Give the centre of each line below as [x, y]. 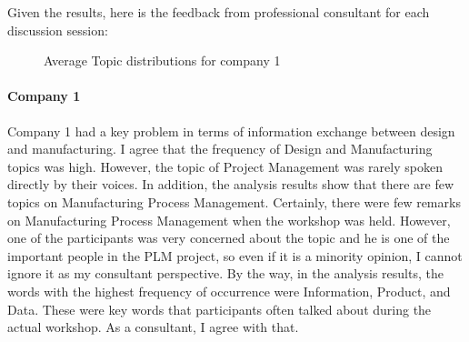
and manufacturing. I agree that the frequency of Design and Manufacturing [220, 149]
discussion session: [58, 30]
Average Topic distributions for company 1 [162, 60]
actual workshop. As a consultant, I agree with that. [153, 327]
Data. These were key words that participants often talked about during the [220, 309]
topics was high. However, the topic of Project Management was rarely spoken [225, 166]
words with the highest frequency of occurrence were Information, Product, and [229, 291]
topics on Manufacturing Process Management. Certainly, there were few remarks [234, 201]
